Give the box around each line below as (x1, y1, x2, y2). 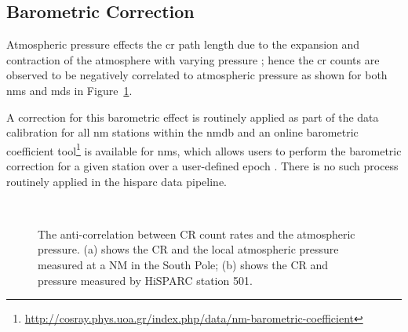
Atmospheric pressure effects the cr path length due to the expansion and (6, 36, 360, 53)
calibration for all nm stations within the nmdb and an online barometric (6, 124, 359, 140)
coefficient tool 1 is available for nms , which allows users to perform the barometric (6, 140, 402, 159)
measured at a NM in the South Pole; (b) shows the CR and (38, 256, 329, 272)
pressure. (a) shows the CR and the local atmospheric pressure (38, 241, 339, 257)
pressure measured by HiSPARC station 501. (38, 272, 253, 288)
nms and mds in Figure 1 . (6, 82, 133, 98)
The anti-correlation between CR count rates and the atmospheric (38, 225, 355, 242)
